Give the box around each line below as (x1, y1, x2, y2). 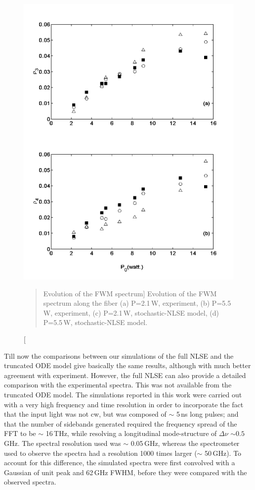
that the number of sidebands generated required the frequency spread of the (4, 418, 237, 429)
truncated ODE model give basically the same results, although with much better (4, 360, 251, 371)
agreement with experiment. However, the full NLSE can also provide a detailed (4, 370, 246, 380)
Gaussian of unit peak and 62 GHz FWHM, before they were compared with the (4, 467, 247, 477)
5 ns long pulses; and (176, 409, 239, 419)
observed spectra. (4, 477, 56, 487)
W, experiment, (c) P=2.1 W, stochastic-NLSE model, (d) (43, 307, 219, 318)
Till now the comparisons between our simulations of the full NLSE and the (4, 350, 234, 361)
